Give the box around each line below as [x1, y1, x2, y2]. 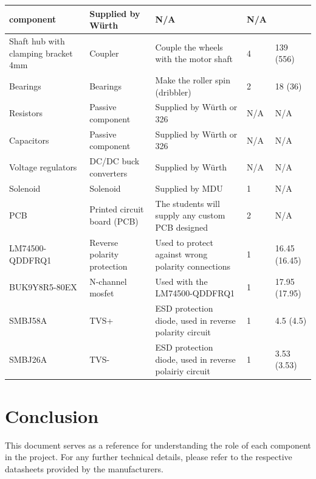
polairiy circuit [155, 365, 210, 377]
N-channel [89, 274, 127, 287]
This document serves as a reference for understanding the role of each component [5, 438, 311, 451]
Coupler [89, 46, 119, 59]
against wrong [155, 248, 208, 260]
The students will [155, 197, 220, 209]
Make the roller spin [155, 73, 231, 86]
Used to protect [155, 236, 213, 248]
